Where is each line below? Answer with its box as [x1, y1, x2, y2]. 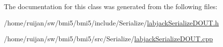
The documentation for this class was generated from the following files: [4, 1, 218, 11]
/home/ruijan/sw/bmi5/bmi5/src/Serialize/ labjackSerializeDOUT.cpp [4, 34, 213, 44]
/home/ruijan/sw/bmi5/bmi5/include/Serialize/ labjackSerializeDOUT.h [4, 17, 219, 27]
